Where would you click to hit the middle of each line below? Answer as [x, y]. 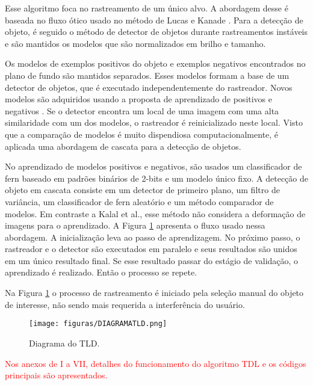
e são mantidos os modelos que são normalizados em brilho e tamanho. [135, 43]
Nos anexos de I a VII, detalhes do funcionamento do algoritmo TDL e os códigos [156, 363]
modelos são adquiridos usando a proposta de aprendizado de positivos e [139, 99]
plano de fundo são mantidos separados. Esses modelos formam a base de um [147, 75]
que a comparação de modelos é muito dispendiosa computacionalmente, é [142, 134]
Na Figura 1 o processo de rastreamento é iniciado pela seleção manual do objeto [154, 293]
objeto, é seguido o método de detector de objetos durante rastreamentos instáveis [156, 32]
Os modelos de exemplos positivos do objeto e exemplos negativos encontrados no [155, 63]
